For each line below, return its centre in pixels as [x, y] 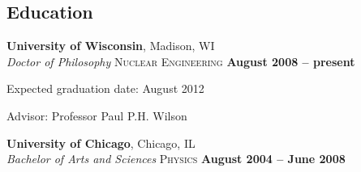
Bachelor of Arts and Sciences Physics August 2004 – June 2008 [176, 159]
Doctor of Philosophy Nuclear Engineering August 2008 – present [181, 61]
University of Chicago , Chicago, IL [101, 143]
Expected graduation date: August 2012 [105, 88]
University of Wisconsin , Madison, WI [111, 46]
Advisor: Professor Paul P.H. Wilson [97, 115]
